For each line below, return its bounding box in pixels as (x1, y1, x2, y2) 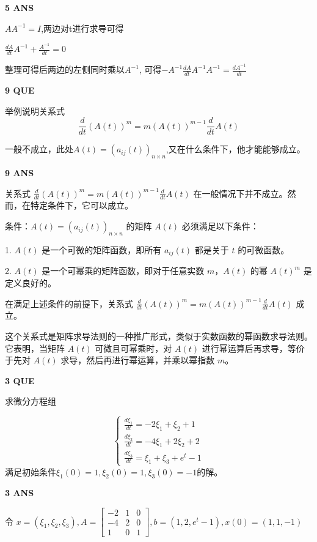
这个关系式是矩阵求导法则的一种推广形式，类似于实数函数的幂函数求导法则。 (5, 329, 313, 342)
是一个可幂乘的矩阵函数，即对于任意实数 (42, 264, 205, 277)
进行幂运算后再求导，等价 (202, 341, 305, 354)
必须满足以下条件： (181, 220, 259, 232)
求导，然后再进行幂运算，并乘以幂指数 (60, 354, 215, 366)
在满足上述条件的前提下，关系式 (5, 297, 133, 310)
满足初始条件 (5, 465, 56, 478)
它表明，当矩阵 (5, 341, 65, 354)
